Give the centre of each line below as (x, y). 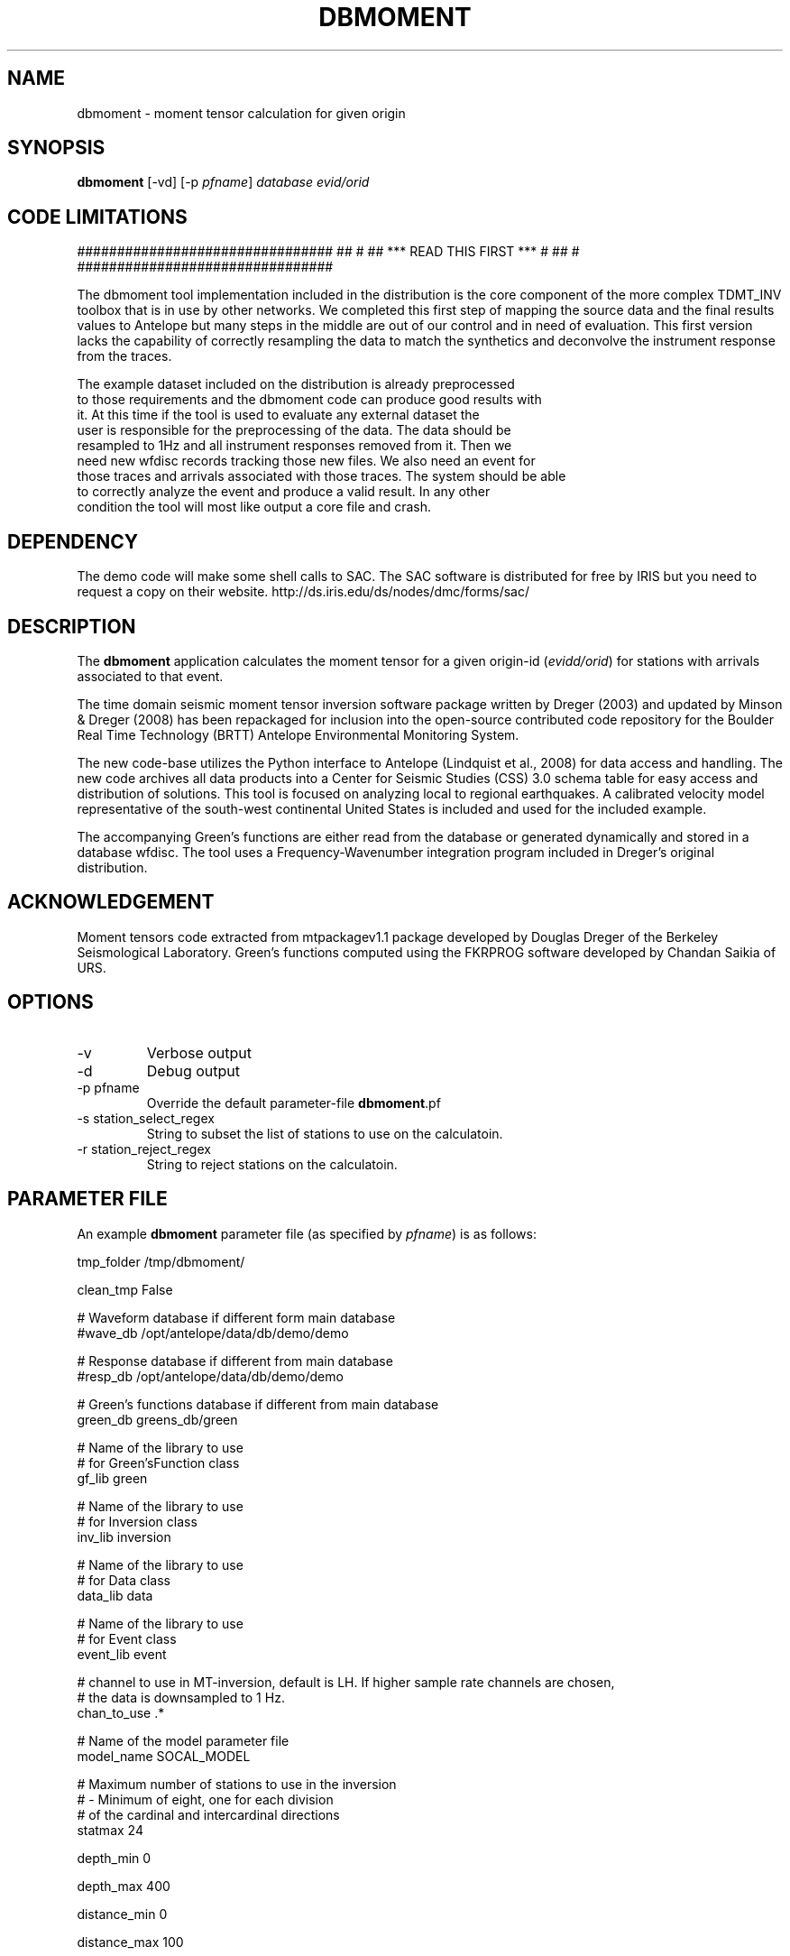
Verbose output (199, 1052)
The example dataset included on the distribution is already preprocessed (296, 384)
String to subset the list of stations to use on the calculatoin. (325, 1133)
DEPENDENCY (73, 541)
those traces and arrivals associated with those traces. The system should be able (322, 476)
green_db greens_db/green (157, 1419)
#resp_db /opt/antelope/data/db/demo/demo (210, 1376)
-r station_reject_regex (144, 1149)
